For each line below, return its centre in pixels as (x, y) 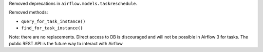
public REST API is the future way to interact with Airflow (66, 43)
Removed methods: (28, 13)
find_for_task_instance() (52, 28)
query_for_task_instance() (53, 21)
